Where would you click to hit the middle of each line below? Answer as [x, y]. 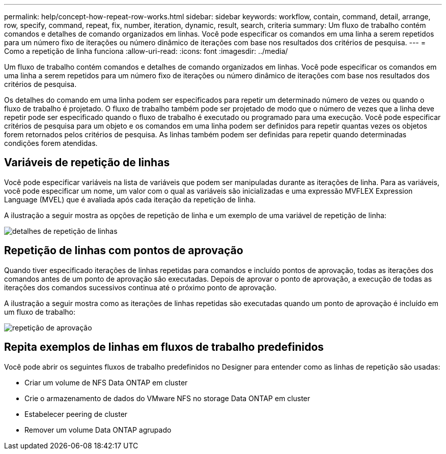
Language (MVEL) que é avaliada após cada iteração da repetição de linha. [130, 199]
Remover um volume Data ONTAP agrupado [98, 430]
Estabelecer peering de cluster [76, 414]
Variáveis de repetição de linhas [87, 163]
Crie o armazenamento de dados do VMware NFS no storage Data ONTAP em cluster [168, 398]
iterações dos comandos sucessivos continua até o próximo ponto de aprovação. [141, 287]
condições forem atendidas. [51, 143]
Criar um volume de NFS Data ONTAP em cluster [106, 382]
